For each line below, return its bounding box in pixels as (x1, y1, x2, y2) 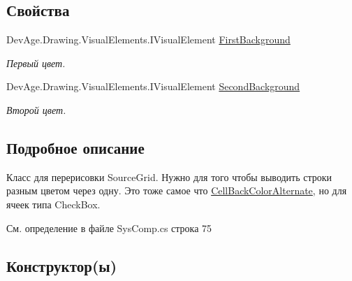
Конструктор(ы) (6, 254, 117, 276)
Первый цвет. (6, 55, 66, 70)
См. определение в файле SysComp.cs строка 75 (6, 220, 212, 235)
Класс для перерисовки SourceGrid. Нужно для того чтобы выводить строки (6, 169, 332, 184)
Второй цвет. (6, 102, 66, 117)
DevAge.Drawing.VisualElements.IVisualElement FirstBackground (6, 32, 291, 47)
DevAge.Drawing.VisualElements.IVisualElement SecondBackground (6, 79, 300, 94)
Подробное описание (6, 136, 145, 158)
